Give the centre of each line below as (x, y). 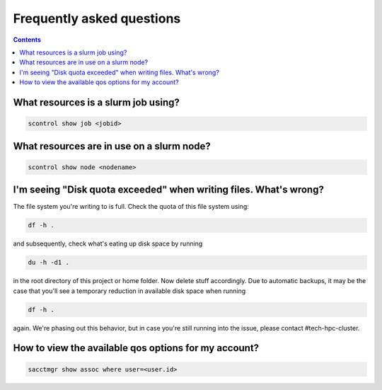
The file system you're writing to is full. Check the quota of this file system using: (131, 207)
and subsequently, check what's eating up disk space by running (108, 243)
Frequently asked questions (97, 18)
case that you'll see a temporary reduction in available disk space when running (129, 291)
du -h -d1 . (49, 263)
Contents (27, 40)
